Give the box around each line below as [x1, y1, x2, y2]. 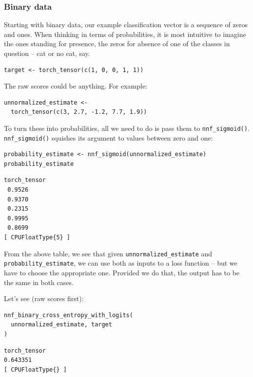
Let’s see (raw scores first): [4, 293, 84, 304]
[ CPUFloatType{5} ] [4, 234, 71, 241]
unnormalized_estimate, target [11, 321, 112, 328]
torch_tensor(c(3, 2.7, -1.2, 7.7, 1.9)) [11, 108, 147, 116]
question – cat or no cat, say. [4, 48, 90, 58]
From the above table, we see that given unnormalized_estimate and [4, 248, 213, 258]
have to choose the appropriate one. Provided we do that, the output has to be [4, 267, 240, 277]
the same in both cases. [4, 277, 74, 287]
